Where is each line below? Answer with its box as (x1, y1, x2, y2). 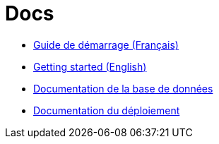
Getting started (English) (33, 60, 147, 73)
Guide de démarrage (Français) (33, 38, 179, 51)
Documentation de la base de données (33, 82, 213, 95)
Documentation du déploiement (33, 104, 180, 116)
